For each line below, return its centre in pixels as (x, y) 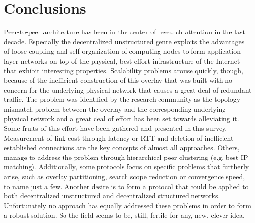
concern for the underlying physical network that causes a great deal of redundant (128, 89)
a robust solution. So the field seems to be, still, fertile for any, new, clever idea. (124, 215)
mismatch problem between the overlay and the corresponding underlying (115, 109)
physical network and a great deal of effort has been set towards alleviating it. (122, 118)
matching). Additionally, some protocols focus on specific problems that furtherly (127, 167)
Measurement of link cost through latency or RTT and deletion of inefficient (119, 138)
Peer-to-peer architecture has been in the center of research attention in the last (125, 32)
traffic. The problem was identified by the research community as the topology (122, 99)
